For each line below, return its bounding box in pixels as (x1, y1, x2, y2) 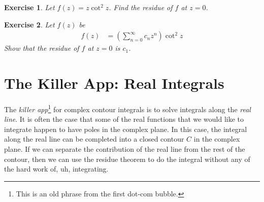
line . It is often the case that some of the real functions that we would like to (4, 114, 244, 124)
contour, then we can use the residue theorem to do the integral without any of (4, 153, 250, 164)
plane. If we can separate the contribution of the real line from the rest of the (4, 143, 245, 154)
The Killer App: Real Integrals (4, 73, 224, 93)
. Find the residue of (109, 2, 173, 12)
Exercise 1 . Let (4, 2, 55, 12)
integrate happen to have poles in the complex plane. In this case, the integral (4, 123, 247, 134)
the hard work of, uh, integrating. (4, 163, 109, 174)
